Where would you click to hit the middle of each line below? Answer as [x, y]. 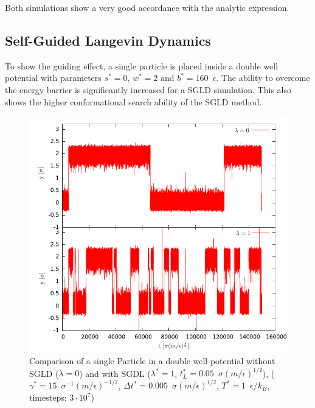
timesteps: [48, 397]
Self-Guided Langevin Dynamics [108, 40]
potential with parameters [53, 78]
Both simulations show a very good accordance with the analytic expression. [147, 7]
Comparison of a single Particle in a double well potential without [152, 361]
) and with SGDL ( [115, 373]
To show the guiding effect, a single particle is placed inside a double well [142, 65]
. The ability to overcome [263, 78]
